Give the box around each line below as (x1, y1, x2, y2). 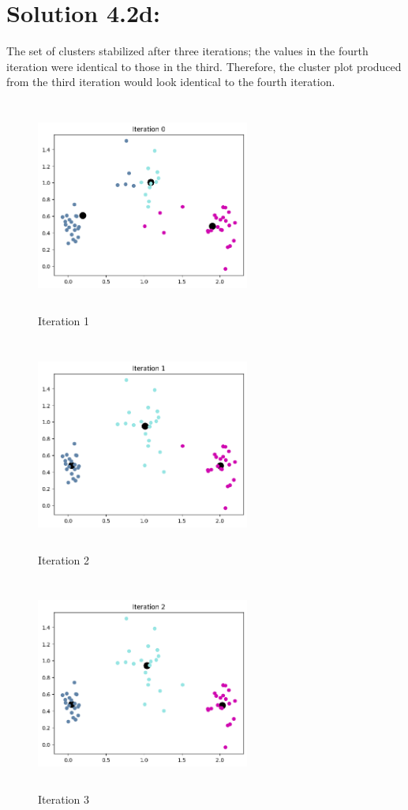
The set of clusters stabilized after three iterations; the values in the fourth (6, 43, 369, 59)
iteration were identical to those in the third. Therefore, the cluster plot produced (6, 58, 402, 74)
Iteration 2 (38, 551, 89, 568)
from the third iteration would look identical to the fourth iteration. (6, 73, 335, 90)
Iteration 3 (38, 790, 89, 807)
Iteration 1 (38, 313, 89, 329)
